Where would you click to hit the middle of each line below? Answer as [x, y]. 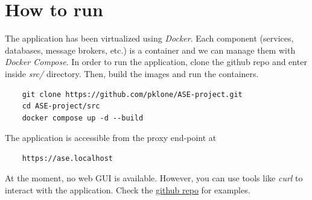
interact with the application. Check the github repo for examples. [128, 190]
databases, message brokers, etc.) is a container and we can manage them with [150, 50]
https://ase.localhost [67, 158]
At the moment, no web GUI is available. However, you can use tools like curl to [154, 178]
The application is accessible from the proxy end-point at [111, 138]
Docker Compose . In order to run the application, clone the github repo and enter [156, 62]
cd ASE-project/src [61, 106]
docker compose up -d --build [83, 118]
